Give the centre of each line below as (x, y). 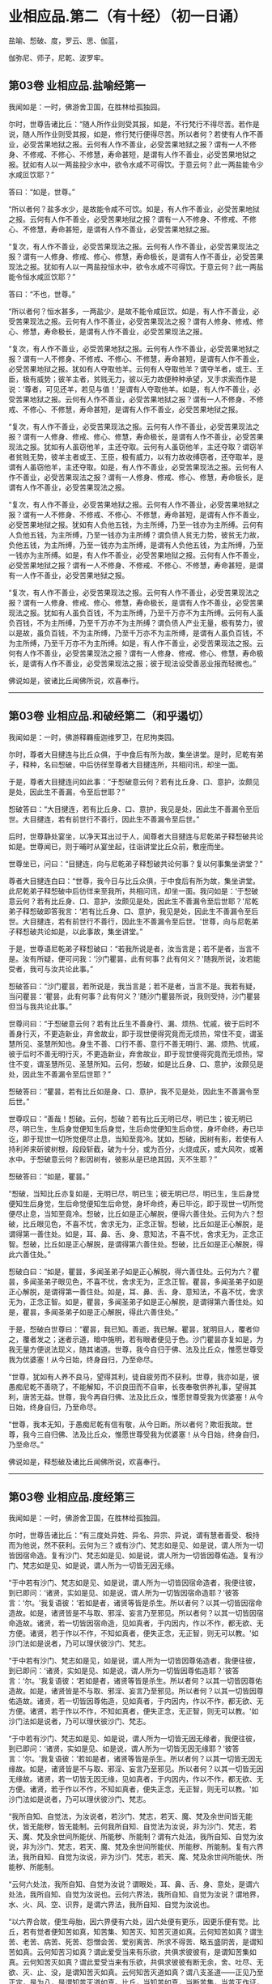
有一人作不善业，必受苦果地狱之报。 (69, 575)
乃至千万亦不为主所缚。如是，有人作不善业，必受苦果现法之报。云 (153, 643)
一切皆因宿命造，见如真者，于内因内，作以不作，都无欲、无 (164, 1623)
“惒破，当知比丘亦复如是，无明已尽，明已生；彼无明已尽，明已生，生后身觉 (134, 1193)
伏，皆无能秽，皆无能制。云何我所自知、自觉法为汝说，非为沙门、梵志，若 (132, 1827)
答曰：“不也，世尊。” (42, 294)
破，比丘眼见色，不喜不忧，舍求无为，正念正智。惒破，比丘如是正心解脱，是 (136, 1224)
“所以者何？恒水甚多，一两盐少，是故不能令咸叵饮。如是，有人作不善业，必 (134, 311)
